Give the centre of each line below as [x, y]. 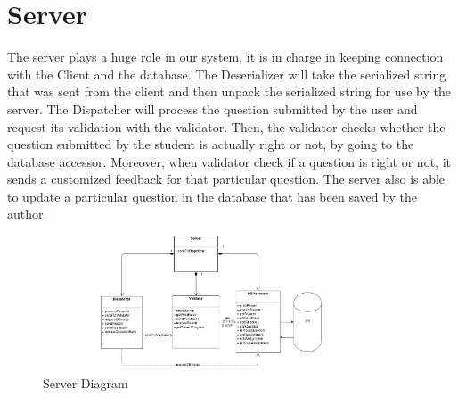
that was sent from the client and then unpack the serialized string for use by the [229, 91]
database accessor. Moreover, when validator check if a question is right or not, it [229, 161]
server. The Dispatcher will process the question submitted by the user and [213, 108]
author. [27, 214]
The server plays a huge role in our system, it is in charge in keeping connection [225, 57]
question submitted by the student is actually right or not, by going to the [211, 144]
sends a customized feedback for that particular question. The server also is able [226, 179]
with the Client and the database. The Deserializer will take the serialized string [227, 74]
